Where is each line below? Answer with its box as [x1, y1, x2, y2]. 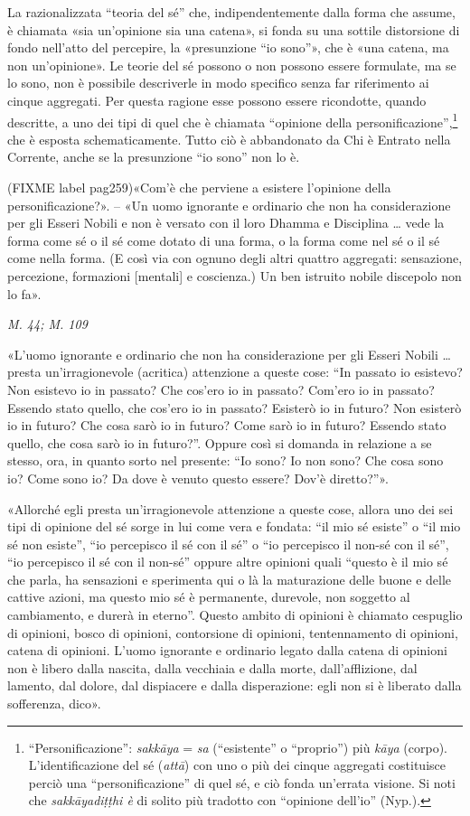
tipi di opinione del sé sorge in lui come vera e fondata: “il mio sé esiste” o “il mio [7, 517, 461, 536]
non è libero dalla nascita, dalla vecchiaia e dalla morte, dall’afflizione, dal [7, 658, 418, 677]
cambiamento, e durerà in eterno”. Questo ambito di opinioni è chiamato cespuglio [7, 605, 463, 624]
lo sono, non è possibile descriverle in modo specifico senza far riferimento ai [7, 73, 429, 92]
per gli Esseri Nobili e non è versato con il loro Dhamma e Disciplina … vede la [7, 213, 445, 232]
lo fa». [7, 284, 42, 303]
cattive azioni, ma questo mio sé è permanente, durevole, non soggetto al [7, 587, 410, 606]
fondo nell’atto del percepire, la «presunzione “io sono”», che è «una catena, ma [7, 38, 449, 57]
